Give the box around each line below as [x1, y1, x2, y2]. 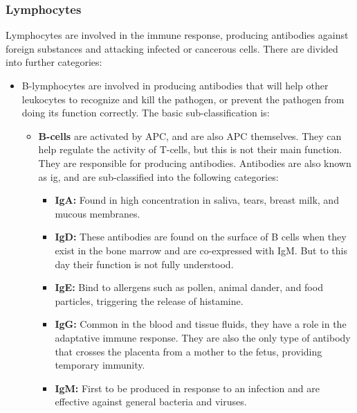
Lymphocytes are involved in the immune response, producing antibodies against [6, 28, 349, 42]
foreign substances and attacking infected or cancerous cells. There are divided [6, 41, 338, 55]
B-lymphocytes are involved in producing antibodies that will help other [21, 78, 329, 92]
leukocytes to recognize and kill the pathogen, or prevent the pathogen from [21, 91, 345, 106]
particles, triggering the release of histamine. [55, 293, 244, 308]
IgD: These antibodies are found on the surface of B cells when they [55, 229, 347, 244]
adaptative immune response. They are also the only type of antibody [55, 330, 351, 344]
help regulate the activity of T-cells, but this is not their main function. [38, 142, 342, 157]
